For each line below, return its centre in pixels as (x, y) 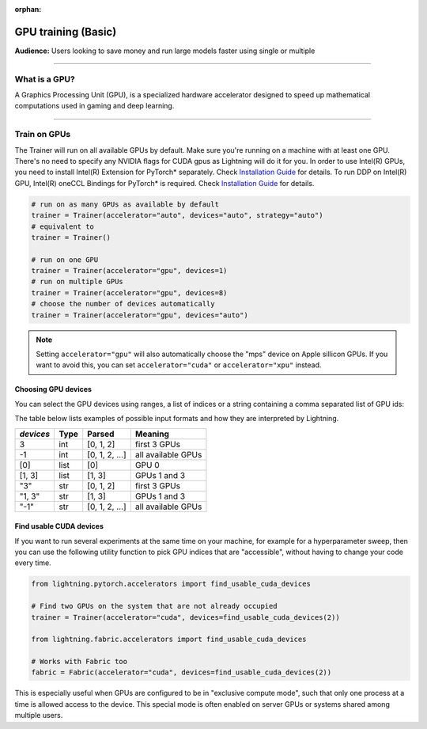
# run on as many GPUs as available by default (125, 204)
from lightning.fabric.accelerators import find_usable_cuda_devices (169, 640)
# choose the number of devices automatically (123, 304)
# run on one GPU (65, 260)
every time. (33, 563)
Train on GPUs (43, 135)
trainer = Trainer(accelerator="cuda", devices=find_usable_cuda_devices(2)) (185, 617)
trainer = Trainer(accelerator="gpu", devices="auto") (140, 315)
